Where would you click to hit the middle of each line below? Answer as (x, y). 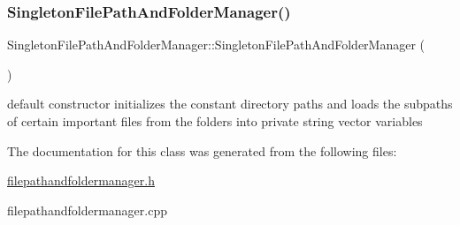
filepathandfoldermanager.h (81, 180)
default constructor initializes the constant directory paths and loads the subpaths (230, 104)
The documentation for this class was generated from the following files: (202, 150)
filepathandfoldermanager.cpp (87, 210)
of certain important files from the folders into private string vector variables (215, 121)
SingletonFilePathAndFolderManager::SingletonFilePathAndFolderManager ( (216, 45)
